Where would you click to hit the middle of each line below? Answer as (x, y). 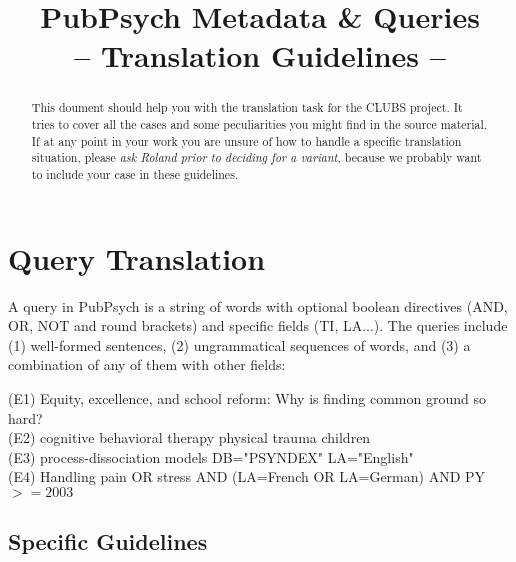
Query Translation (137, 257)
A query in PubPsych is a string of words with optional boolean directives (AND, (258, 305)
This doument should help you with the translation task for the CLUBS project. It (247, 107)
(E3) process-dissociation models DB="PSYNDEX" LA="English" (211, 456)
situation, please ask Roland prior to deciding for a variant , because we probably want (256, 157)
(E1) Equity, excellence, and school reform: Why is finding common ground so (247, 397)
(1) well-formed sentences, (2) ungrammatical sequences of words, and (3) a (239, 344)
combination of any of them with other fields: (147, 364)
